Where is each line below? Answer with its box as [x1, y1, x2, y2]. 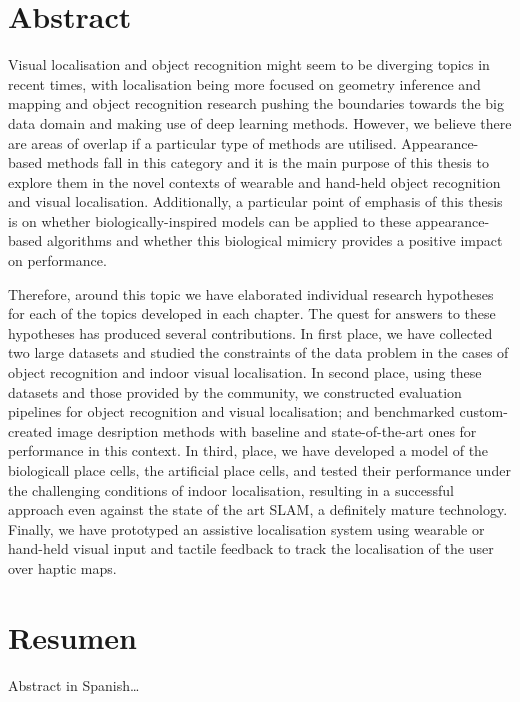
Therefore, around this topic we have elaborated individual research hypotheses [8, 283, 494, 304]
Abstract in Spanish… [8, 674, 140, 695]
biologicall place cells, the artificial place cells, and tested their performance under [8, 460, 511, 480]
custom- [459, 401, 508, 422]
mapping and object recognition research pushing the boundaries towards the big [8, 93, 504, 114]
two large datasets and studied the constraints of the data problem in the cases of [8, 342, 509, 363]
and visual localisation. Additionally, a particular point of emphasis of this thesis [8, 191, 503, 212]
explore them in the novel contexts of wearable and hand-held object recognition [8, 171, 501, 192]
